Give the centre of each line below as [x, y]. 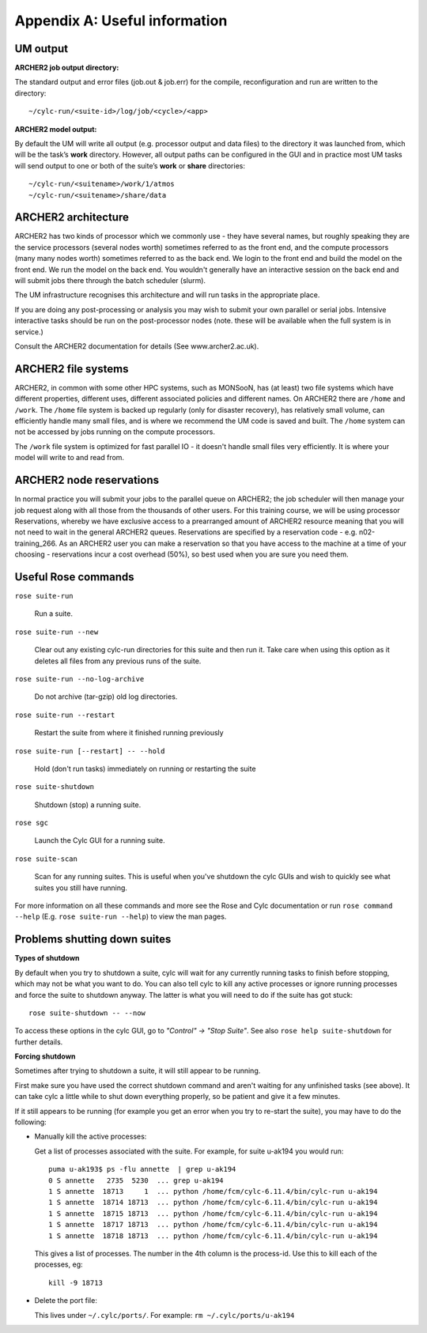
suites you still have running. [81, 887]
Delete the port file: [66, 1301]
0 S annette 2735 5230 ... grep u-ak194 [136, 1180]
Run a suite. [53, 614]
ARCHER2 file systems [72, 369]
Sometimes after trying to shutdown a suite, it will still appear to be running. [138, 1071]
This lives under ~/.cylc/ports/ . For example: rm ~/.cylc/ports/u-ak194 [164, 1315]
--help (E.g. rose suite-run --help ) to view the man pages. [121, 916]
